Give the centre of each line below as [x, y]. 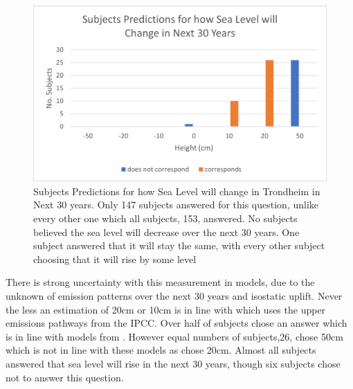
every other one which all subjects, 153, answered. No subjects [165, 218]
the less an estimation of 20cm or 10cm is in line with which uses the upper [166, 309]
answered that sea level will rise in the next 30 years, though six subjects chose [173, 363]
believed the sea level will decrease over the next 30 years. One [166, 232]
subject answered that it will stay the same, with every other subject [179, 245]
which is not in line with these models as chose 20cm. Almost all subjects [161, 350]
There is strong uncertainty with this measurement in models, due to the [160, 282]
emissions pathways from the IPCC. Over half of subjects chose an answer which [176, 323]
